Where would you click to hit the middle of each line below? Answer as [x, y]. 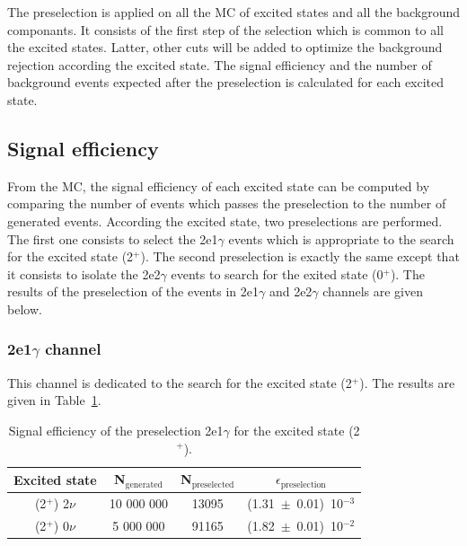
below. [25, 308]
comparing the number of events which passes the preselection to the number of [227, 203]
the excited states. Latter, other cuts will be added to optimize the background [225, 47]
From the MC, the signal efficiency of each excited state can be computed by [219, 185]
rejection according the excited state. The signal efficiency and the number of [220, 64]
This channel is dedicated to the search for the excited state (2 [180, 382]
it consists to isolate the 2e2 [84, 273]
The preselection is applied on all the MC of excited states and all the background [233, 12]
